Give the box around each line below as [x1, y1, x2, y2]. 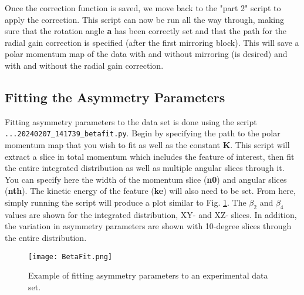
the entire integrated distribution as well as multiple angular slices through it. [5, 162, 285, 174]
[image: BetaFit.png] [28, 252, 113, 261]
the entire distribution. [5, 231, 87, 243]
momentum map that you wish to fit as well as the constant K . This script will [5, 139, 290, 151]
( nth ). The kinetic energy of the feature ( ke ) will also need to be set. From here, [5, 185, 296, 197]
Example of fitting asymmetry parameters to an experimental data [28, 269, 268, 281]
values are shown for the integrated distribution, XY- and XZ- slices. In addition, [5, 208, 297, 220]
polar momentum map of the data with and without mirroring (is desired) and [5, 48, 288, 60]
